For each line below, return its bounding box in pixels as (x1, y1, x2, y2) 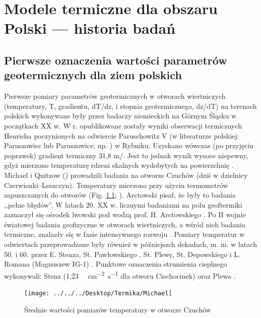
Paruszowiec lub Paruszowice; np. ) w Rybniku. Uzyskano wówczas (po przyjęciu (4, 140, 253, 151)
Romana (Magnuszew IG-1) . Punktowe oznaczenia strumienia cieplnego (4, 259, 227, 269)
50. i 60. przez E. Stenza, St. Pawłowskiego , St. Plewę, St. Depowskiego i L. (4, 248, 240, 259)
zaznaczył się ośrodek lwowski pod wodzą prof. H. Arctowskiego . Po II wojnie (4, 209, 246, 220)
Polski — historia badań (4, 18, 176, 38)
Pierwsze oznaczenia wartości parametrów (4, 52, 227, 68)
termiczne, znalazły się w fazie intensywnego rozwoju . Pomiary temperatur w (4, 229, 245, 239)
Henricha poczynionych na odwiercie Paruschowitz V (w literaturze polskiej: (4, 130, 239, 141)
